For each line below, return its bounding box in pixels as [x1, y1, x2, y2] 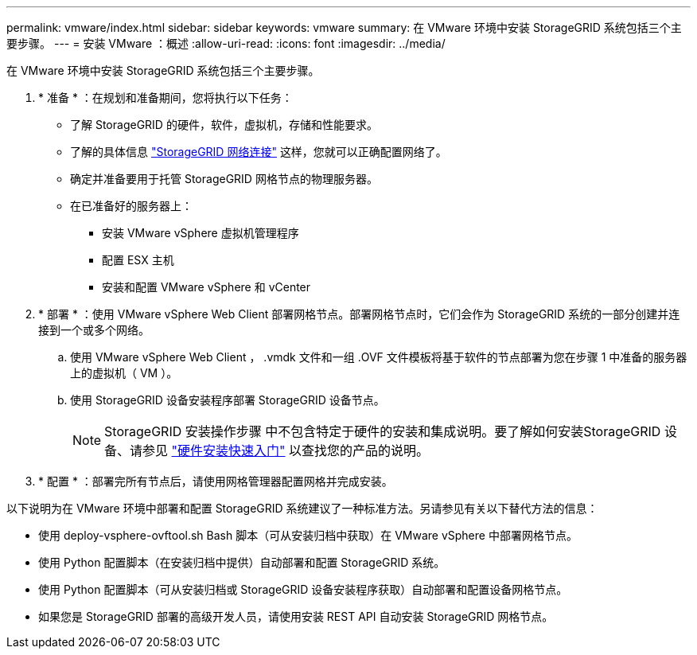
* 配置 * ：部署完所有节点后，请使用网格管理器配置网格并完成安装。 [38, 474, 393, 488]
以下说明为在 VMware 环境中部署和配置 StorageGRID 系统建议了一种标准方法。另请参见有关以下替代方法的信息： [6, 501, 598, 515]
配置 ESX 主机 [102, 253, 174, 267]
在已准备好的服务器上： [70, 199, 193, 212]
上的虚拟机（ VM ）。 [70, 366, 178, 380]
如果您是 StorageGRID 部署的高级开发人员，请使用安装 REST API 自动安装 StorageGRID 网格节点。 [38, 610, 554, 623]
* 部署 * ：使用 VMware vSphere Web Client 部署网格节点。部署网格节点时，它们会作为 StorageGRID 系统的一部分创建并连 [38, 307, 680, 321]
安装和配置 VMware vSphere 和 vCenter [102, 280, 311, 294]
